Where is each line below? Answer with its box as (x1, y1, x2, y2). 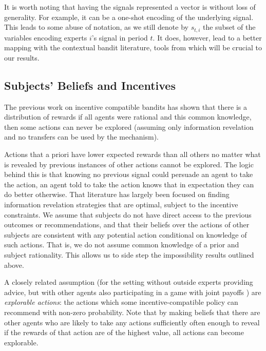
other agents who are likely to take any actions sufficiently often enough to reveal (4, 317, 260, 327)
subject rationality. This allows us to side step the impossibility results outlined (4, 249, 254, 260)
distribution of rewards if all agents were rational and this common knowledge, (4, 111, 252, 122)
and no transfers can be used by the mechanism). (4, 131, 159, 142)
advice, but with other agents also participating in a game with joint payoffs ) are (4, 286, 261, 297)
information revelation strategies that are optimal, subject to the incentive (4, 199, 238, 209)
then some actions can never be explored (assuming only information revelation (4, 121, 254, 132)
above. (4, 259, 24, 270)
